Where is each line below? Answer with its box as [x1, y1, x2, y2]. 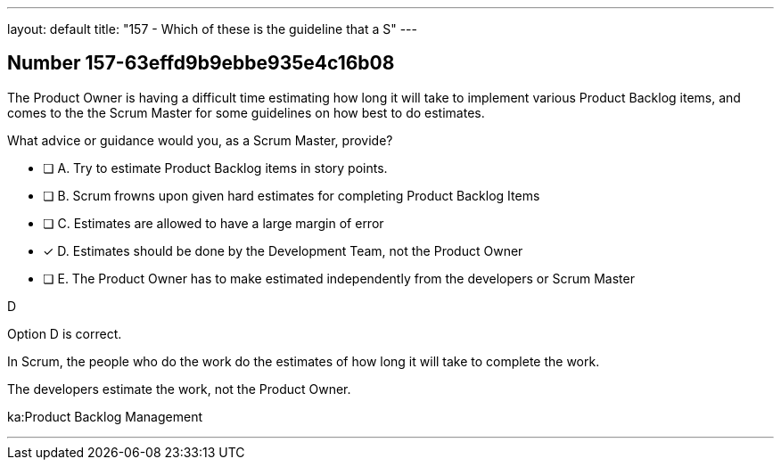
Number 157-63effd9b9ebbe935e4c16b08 [7, 52, 395, 75]
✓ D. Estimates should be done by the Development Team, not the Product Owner [43, 242, 523, 258]
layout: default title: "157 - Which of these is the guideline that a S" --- [7, 21, 417, 37]
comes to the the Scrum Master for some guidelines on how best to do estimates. [7, 104, 485, 120]
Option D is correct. [7, 325, 122, 341]
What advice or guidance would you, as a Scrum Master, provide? [7, 132, 393, 148]
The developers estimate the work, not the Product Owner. [7, 381, 351, 397]
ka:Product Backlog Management [7, 408, 202, 424]
